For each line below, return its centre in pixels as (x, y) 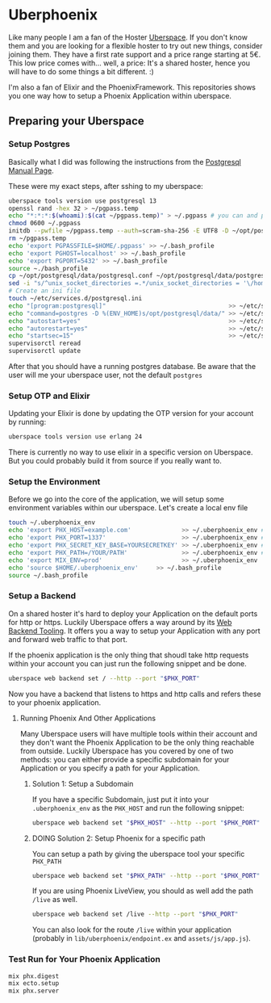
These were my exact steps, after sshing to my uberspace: (106, 186)
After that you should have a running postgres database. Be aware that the (132, 366)
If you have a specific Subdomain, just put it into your (121, 799)
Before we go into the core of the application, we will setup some (116, 499)
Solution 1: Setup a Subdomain (83, 783)
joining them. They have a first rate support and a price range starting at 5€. (135, 54)
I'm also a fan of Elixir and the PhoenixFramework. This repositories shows (132, 87)
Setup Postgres (39, 145)
